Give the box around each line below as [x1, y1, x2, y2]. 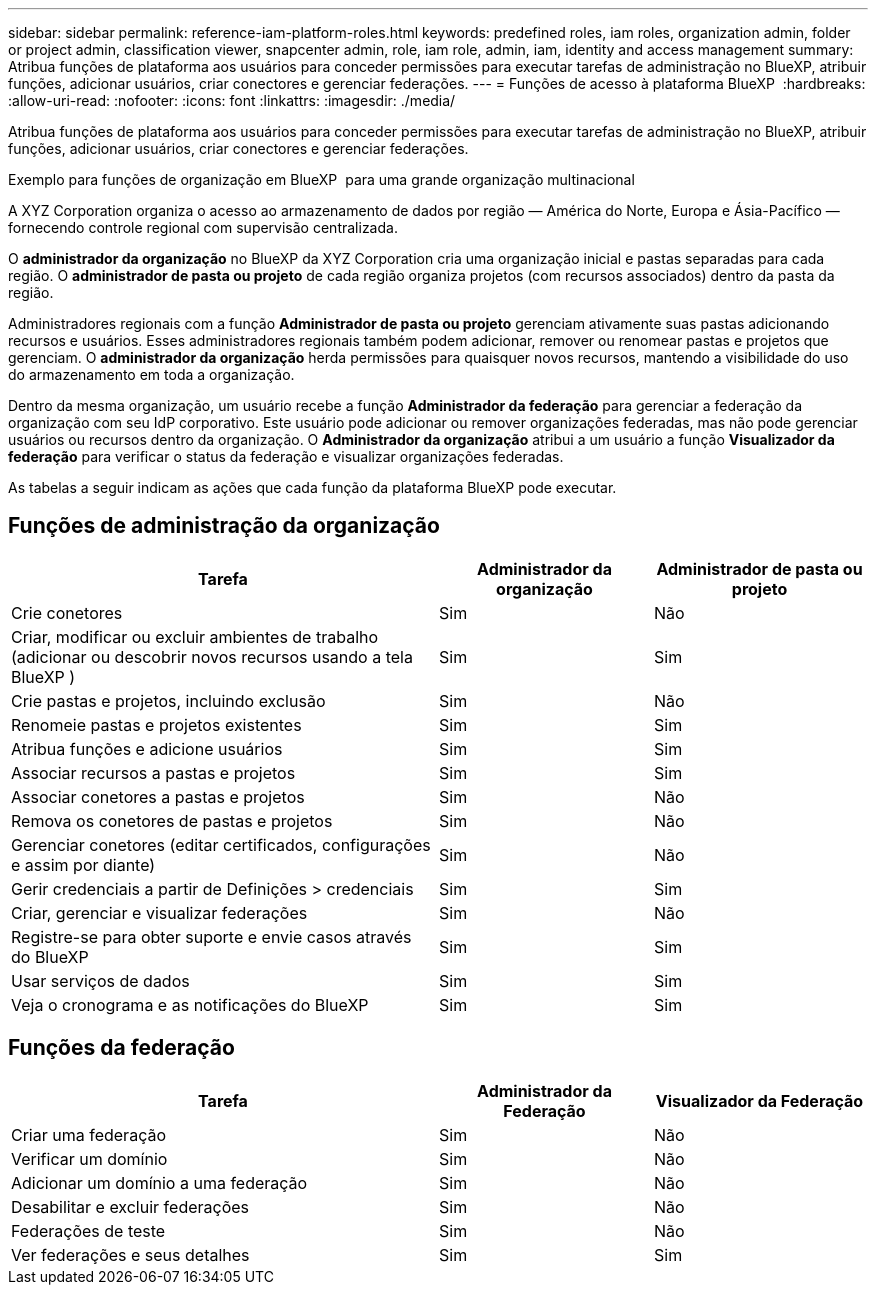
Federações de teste [11, 1220, 166, 1241]
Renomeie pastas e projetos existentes [11, 714, 302, 735]
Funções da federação [8, 1035, 235, 1061]
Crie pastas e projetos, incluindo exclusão [11, 690, 326, 711]
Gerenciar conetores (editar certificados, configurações [11, 834, 431, 855]
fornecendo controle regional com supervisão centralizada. [8, 219, 398, 236]
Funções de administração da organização [8, 513, 440, 539]
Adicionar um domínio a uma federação [11, 1172, 308, 1193]
